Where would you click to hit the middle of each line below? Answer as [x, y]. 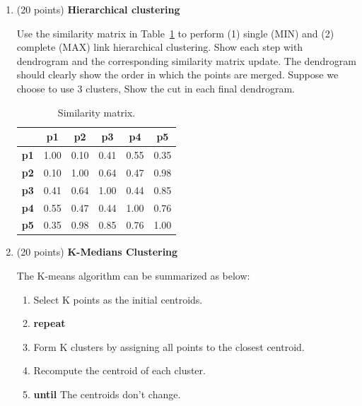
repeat [49, 323]
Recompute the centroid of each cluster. [119, 370]
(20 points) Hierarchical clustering [98, 9]
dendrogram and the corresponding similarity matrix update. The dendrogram [186, 60]
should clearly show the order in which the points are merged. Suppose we [177, 74]
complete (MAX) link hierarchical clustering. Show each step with [160, 47]
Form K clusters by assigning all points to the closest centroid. [169, 346]
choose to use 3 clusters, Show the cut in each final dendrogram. [156, 88]
